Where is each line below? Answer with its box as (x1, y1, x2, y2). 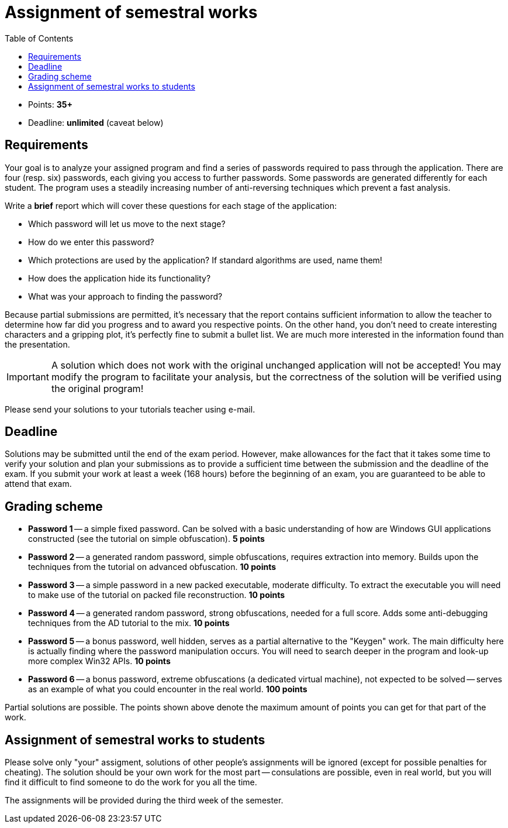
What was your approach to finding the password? (28, 291, 223, 301)
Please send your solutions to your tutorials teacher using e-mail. (5, 404, 255, 414)
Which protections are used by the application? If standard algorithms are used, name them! (28, 255, 382, 265)
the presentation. (5, 339, 70, 349)
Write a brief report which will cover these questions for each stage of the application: (5, 200, 337, 211)
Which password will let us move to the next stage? (28, 218, 226, 229)
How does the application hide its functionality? (28, 273, 211, 283)
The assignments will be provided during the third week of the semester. (5, 795, 284, 806)
